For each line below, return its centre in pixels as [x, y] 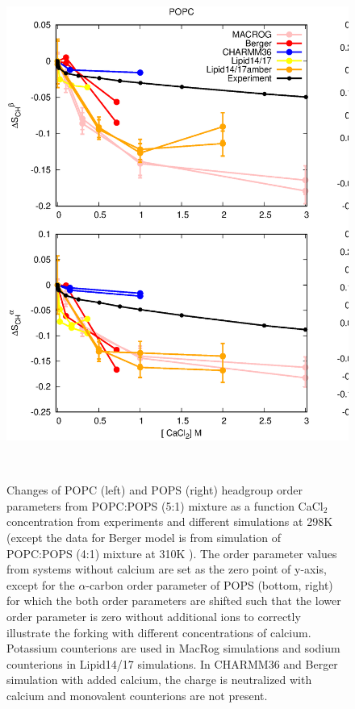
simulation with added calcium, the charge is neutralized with [159, 680]
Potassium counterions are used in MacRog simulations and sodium [173, 648]
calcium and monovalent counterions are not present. [137, 695]
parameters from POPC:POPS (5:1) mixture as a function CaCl [165, 505]
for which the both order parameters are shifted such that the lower [174, 601]
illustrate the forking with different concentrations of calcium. [159, 632]
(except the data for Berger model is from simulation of [144, 537]
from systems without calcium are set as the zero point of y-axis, [167, 569]
